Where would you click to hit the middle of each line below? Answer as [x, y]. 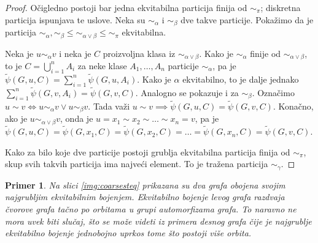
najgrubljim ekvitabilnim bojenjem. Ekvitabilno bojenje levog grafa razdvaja [145, 197]
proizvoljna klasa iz [139, 53]
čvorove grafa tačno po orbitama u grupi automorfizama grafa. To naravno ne [151, 208]
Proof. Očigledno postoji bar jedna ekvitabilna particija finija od [126, 7]
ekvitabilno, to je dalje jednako [241, 79]
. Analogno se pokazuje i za [187, 92]
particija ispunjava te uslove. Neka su [75, 19]
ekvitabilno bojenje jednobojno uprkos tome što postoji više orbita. [128, 233]
